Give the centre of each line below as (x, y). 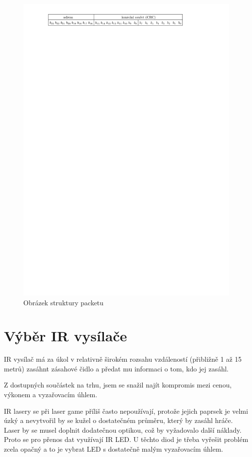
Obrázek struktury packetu (64, 302)
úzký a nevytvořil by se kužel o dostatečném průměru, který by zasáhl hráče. (118, 420)
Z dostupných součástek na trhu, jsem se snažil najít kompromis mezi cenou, (118, 385)
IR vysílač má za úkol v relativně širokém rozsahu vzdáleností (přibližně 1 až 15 (123, 359)
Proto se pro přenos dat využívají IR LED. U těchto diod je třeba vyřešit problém (126, 439)
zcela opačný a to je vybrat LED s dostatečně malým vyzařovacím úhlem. (114, 448)
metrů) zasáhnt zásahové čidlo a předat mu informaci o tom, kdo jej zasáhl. (116, 368)
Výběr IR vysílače (66, 336)
